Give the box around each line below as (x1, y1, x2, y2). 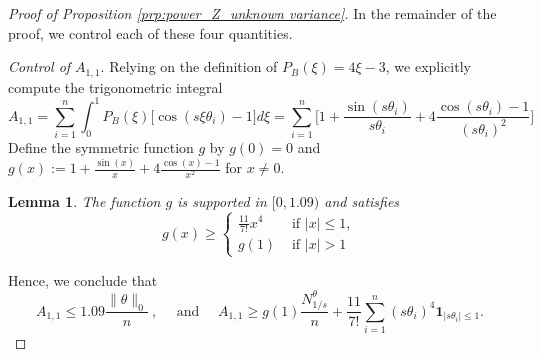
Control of (8, 56, 71, 77)
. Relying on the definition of (100, 56, 278, 77)
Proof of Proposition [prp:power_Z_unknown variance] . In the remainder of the (8, 3, 497, 23)
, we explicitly (385, 56, 471, 77)
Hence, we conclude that (8, 269, 158, 290)
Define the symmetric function (8, 137, 194, 158)
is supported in (177, 191, 267, 212)
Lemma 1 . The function (8, 191, 161, 212)
